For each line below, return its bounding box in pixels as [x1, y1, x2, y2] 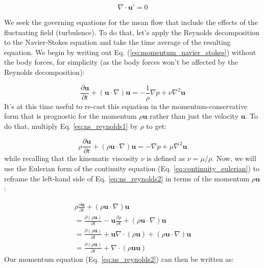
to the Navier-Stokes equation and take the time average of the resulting [4, 37, 231, 47]
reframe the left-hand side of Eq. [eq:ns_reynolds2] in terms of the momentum [4, 173, 250, 183]
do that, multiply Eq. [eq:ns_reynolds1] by [4, 120, 138, 131]
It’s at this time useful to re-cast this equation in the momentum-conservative [4, 100, 248, 111]
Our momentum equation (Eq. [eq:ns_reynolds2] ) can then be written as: [4, 253, 234, 264]
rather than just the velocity [150, 111, 238, 121]
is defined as [147, 153, 185, 164]
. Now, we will [212, 153, 256, 164]
